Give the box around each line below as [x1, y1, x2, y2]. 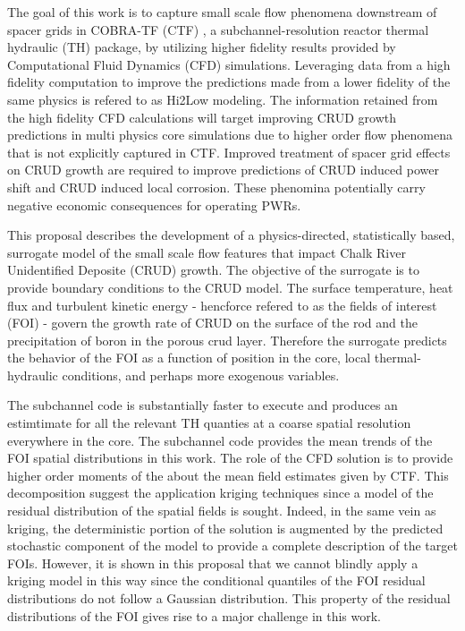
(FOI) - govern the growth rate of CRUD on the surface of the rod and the [7, 313, 418, 332]
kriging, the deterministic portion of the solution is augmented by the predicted [7, 518, 444, 537]
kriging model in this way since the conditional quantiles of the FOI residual [7, 571, 426, 590]
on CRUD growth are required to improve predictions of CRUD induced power [7, 160, 439, 179]
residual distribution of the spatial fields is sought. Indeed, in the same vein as [7, 501, 436, 520]
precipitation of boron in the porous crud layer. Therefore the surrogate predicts [7, 330, 447, 349]
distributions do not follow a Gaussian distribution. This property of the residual [7, 589, 451, 607]
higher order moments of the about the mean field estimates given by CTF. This [7, 465, 449, 484]
